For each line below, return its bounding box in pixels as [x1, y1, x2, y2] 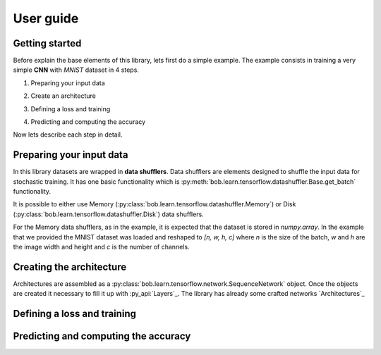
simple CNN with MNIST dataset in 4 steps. [13, 66, 139, 74]
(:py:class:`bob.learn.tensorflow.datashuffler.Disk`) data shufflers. [13, 210, 204, 218]
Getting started [13, 37, 82, 49]
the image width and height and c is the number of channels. [13, 243, 190, 251]
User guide [13, 11, 79, 26]
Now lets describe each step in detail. [13, 130, 123, 139]
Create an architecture [30, 92, 97, 100]
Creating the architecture [13, 261, 127, 273]
